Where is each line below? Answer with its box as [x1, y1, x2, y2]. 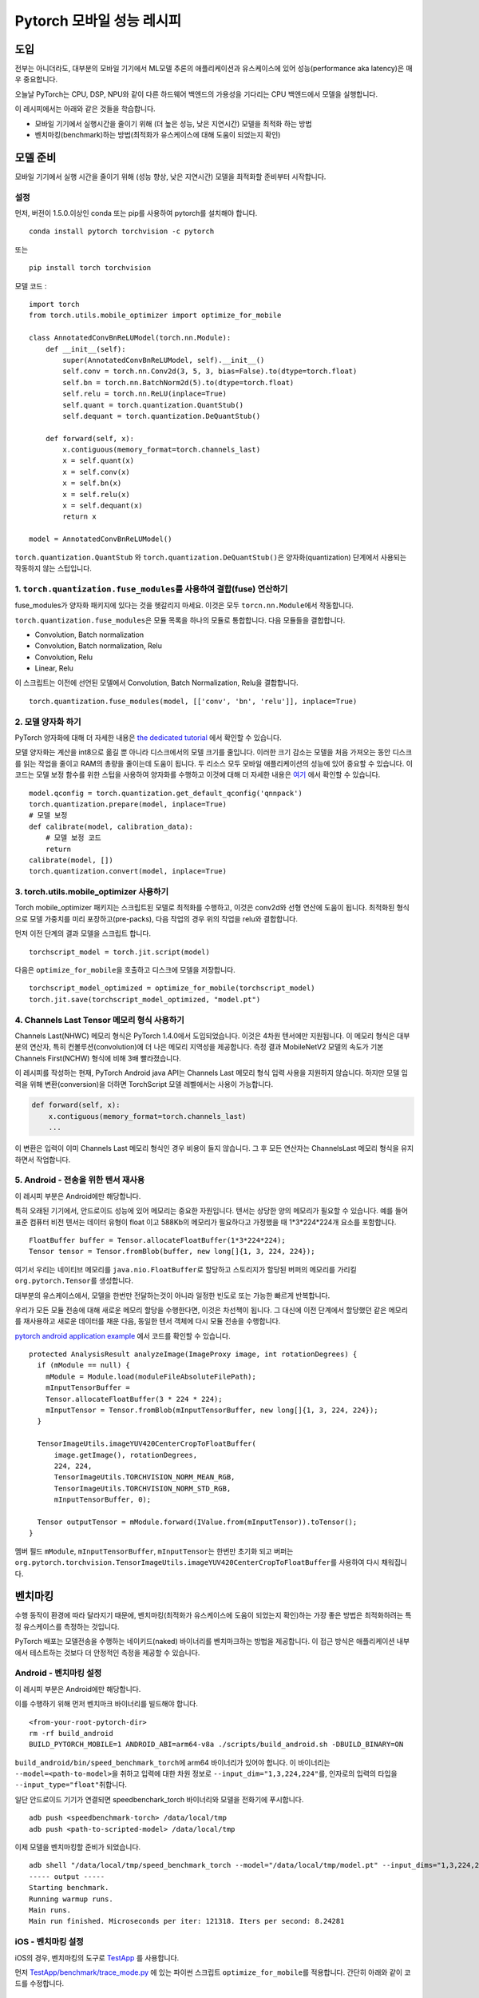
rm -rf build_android [29, 1729, 113, 1737]
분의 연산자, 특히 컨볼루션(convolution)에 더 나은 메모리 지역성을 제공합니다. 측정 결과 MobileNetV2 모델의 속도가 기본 [14, 1042, 384, 1052]
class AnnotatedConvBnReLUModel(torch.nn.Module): [29, 333, 232, 343]
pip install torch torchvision [29, 264, 152, 273]
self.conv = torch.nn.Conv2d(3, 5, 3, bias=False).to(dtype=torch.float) [62, 367, 358, 376]
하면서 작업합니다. [14, 1155, 71, 1164]
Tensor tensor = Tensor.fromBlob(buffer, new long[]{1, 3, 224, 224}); [29, 1247, 315, 1256]
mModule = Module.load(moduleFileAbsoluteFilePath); [45, 1371, 257, 1381]
